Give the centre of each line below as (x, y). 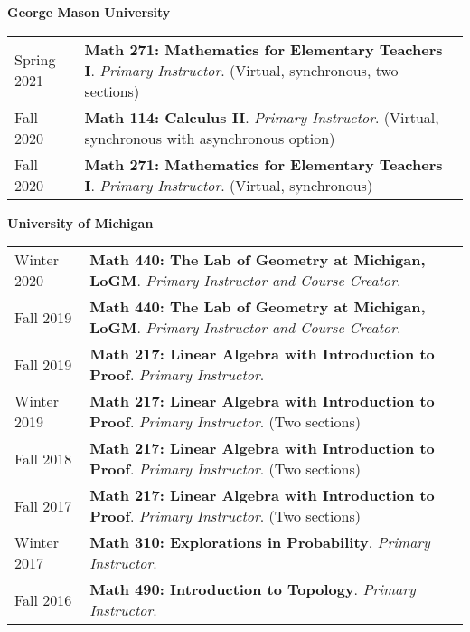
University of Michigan (80, 222)
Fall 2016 (43, 599)
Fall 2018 (43, 458)
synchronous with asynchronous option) (210, 138)
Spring (35, 60)
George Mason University (89, 12)
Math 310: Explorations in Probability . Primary (260, 542)
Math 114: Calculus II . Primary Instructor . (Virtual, (262, 117)
